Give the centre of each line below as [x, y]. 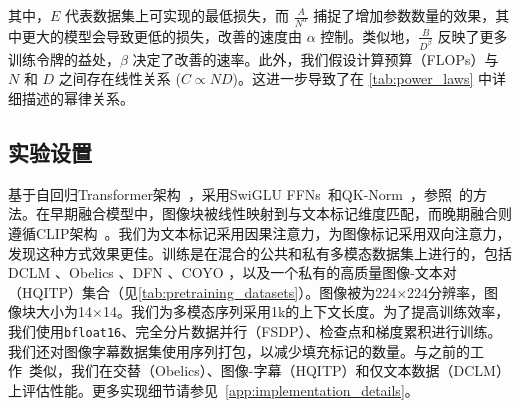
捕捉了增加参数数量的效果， [404, 15]
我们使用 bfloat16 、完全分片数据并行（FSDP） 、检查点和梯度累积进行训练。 [255, 330]
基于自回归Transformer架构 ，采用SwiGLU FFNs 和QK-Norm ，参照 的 [240, 193]
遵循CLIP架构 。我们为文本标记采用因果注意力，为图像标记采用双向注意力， [259, 232]
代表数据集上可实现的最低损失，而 [177, 15]
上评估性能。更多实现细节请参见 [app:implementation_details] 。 [213, 389]
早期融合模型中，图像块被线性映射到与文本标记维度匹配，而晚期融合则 [280, 213]
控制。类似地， [369, 35]
